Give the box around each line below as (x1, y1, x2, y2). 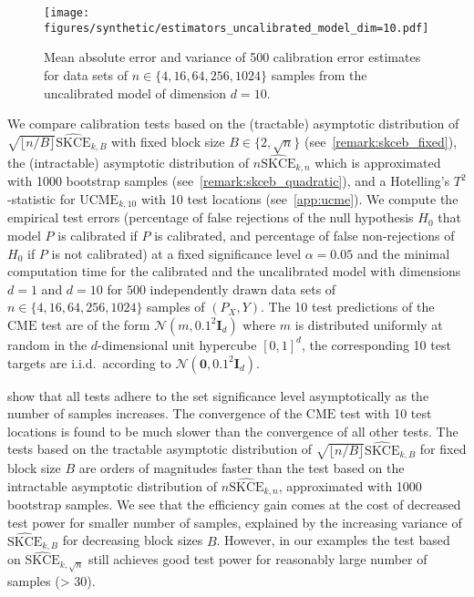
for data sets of (44, 65, 128, 84)
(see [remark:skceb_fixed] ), (304, 131, 458, 150)
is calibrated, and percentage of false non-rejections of (154, 225, 455, 244)
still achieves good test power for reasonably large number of (88, 550, 428, 569)
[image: (44, 6, 90, 19)
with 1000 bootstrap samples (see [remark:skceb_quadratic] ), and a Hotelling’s (7, 171, 450, 190)
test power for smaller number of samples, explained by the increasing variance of (7, 512, 462, 531)
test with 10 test (339, 404, 432, 423)
